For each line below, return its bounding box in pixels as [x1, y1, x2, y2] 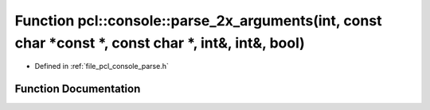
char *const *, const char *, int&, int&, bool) [14, 34, 306, 51]
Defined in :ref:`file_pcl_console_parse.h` [34, 62, 169, 71]
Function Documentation [14, 82, 141, 96]
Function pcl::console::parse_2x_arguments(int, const [14, 12, 382, 29]
